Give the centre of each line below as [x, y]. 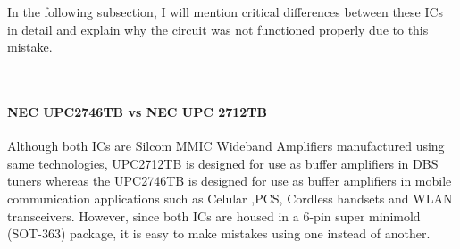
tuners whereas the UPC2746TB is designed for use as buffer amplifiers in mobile [230, 181]
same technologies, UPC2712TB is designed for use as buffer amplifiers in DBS [223, 163]
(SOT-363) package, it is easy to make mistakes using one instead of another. [219, 233]
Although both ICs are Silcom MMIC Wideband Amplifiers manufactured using [226, 146]
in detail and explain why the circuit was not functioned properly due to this [218, 29]
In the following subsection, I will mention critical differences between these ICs [226, 12]
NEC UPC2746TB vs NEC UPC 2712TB [138, 111]
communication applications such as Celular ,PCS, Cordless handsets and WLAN [230, 198]
